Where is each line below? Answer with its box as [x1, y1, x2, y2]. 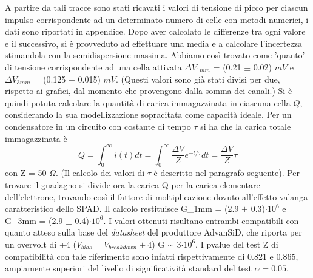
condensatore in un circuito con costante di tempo [5, 120, 191, 132]
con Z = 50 [5, 166, 47, 179]
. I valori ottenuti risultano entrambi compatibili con [103, 214, 299, 226]
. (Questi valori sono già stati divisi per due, [116, 72, 280, 85]
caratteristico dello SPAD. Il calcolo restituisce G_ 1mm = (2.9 [5, 202, 239, 215]
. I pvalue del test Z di [195, 237, 278, 250]
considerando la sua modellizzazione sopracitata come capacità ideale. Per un [5, 108, 292, 121]
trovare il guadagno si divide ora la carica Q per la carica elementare [5, 178, 260, 191]
